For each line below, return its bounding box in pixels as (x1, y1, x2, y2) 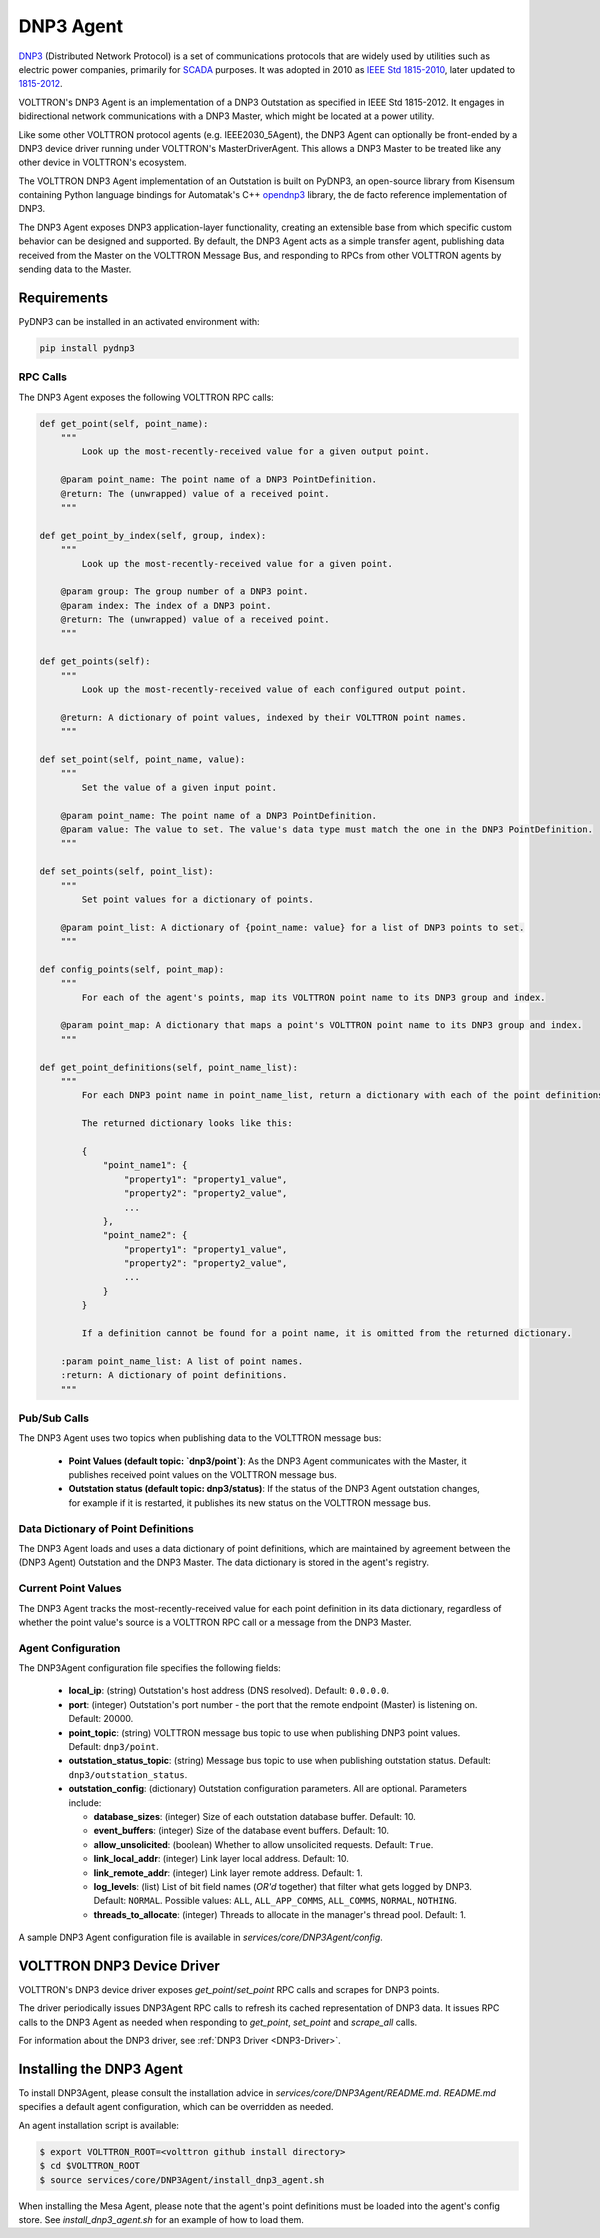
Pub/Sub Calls (18, 1411, 90, 1425)
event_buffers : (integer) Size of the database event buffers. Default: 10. (93, 1825, 390, 1837)
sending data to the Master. (18, 263, 132, 275)
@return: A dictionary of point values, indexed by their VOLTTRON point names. (60, 711, 467, 723)
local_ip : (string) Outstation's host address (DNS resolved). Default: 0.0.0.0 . (68, 1685, 390, 1697)
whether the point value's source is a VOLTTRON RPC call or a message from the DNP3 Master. (18, 1616, 412, 1628)
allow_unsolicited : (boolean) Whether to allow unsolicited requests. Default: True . (93, 1838, 434, 1850)
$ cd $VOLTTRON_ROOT (39, 2160, 140, 2172)
